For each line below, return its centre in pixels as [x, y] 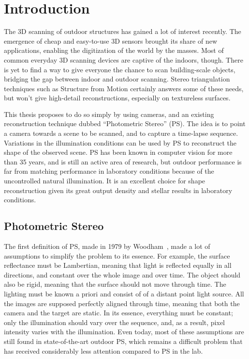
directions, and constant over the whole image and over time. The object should [122, 274]
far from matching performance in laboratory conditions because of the [109, 171]
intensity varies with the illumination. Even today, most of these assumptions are [124, 332]
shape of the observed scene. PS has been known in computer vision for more [118, 152]
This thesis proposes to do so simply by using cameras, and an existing [109, 114]
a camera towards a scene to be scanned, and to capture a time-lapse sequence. [121, 133]
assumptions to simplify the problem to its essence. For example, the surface [117, 255]
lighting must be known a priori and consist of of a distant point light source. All [124, 293]
